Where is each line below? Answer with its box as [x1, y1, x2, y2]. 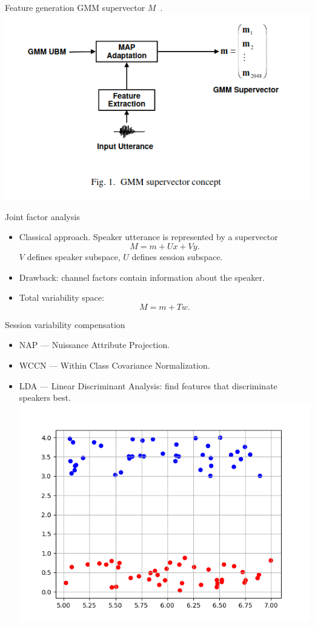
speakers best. [19, 391, 71, 404]
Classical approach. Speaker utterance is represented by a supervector [19, 230, 278, 243]
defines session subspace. [131, 250, 223, 263]
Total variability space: [19, 291, 104, 304]
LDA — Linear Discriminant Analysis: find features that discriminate [19, 379, 277, 392]
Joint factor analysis [5, 210, 80, 223]
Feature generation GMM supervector [5, 1, 145, 13]
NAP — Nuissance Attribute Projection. [19, 338, 170, 351]
